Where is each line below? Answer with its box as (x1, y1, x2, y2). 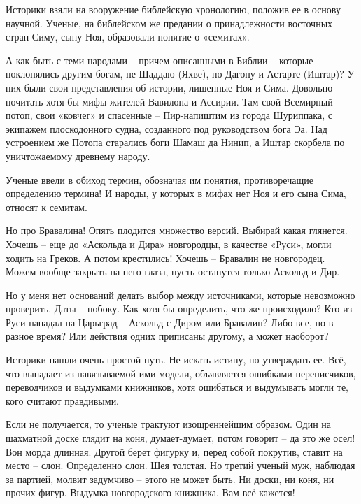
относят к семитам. (6, 199, 87, 214)
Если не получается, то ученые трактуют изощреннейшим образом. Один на (6, 417, 332, 431)
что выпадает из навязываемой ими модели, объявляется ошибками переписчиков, (6, 366, 356, 380)
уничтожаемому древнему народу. (6, 148, 150, 163)
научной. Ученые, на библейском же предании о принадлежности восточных (6, 15, 333, 30)
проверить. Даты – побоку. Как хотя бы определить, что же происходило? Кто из (6, 301, 352, 316)
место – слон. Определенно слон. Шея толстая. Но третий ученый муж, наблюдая (6, 458, 355, 473)
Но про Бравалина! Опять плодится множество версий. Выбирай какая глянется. (6, 223, 348, 238)
